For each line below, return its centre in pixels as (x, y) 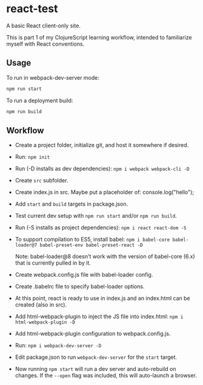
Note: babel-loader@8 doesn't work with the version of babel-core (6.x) (105, 257)
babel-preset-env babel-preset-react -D (92, 245)
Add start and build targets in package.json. (72, 204)
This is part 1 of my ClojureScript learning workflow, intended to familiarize (99, 37)
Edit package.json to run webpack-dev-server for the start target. (96, 357)
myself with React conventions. (45, 44)
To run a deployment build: (40, 100)
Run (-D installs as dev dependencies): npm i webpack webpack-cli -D (102, 168)
